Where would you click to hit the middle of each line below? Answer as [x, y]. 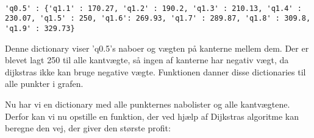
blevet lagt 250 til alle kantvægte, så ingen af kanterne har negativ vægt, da [147, 60]
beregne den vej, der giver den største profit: [88, 128]
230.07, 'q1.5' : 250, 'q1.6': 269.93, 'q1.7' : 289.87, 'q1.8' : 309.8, [158, 19]
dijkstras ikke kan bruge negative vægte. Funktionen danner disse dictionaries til [155, 71]
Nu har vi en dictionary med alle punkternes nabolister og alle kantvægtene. [148, 104]
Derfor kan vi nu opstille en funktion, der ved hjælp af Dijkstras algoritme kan [152, 116]
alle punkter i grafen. [44, 84]
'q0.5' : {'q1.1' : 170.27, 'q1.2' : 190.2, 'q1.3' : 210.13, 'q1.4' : [153, 8]
